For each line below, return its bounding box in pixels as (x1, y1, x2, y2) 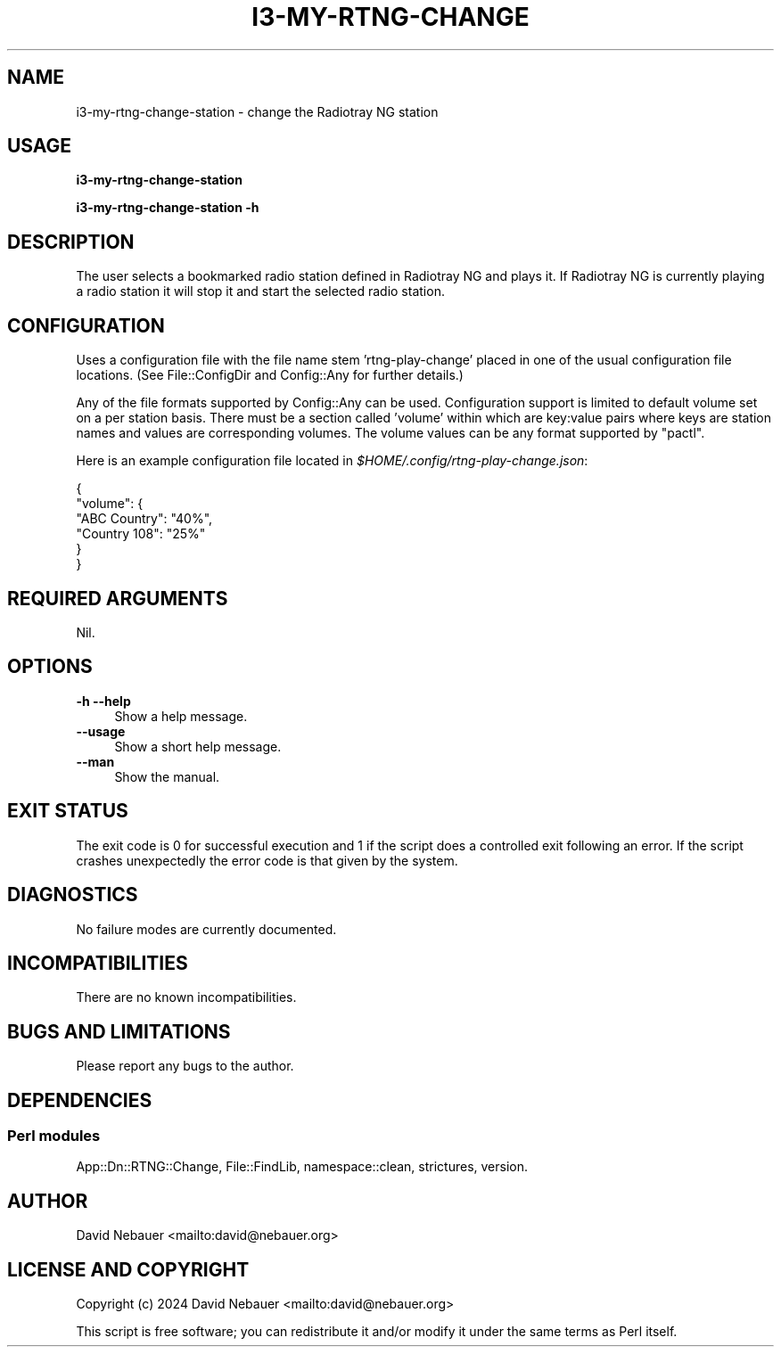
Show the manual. (114, 768, 220, 784)
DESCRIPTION (7, 230, 135, 253)
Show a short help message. (114, 738, 282, 754)
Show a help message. (114, 708, 248, 724)
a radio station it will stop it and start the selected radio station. (76, 283, 445, 300)
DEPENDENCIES (7, 1088, 152, 1112)
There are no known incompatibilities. (76, 989, 297, 1005)
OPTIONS (7, 655, 93, 678)
